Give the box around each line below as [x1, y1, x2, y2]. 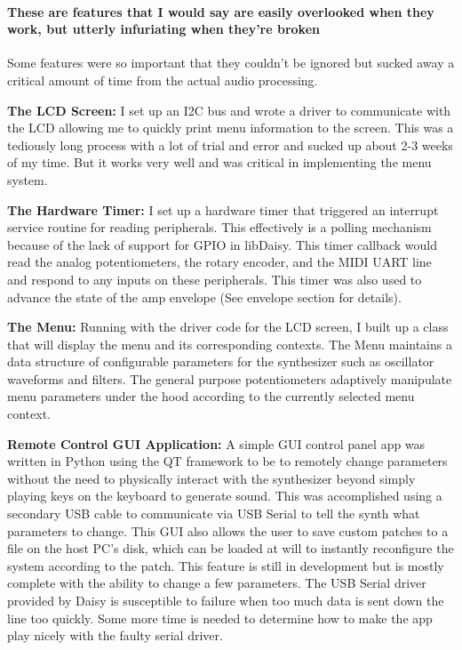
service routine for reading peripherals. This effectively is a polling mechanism [7, 218, 432, 237]
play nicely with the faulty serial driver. [7, 626, 223, 645]
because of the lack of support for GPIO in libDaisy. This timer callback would [7, 235, 437, 253]
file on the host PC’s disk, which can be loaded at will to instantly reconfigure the [7, 539, 454, 558]
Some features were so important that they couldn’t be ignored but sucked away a [7, 53, 455, 72]
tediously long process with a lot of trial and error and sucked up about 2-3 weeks [7, 135, 453, 154]
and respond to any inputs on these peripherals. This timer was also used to [7, 269, 422, 288]
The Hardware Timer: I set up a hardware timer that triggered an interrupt [7, 200, 439, 219]
